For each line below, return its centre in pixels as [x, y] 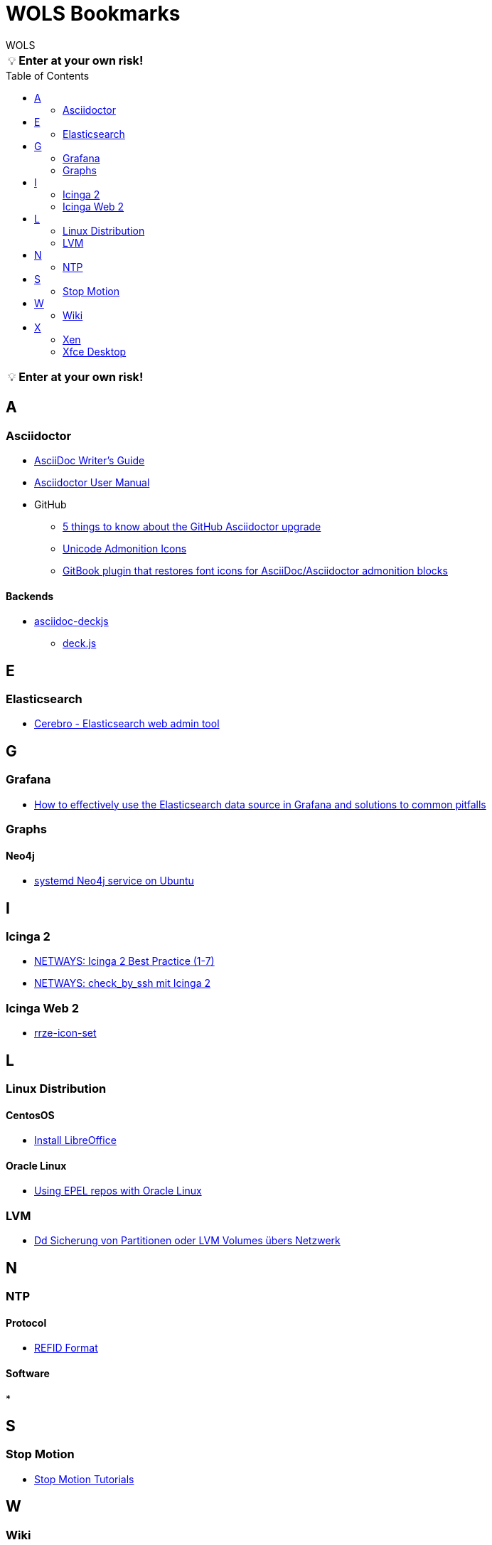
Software [28, 1373]
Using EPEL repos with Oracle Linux [118, 1191]
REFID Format [66, 1348]
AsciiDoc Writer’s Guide [90, 460]
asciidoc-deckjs [71, 621]
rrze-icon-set [65, 1033]
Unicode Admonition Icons [125, 548]
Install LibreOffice [75, 1140]
